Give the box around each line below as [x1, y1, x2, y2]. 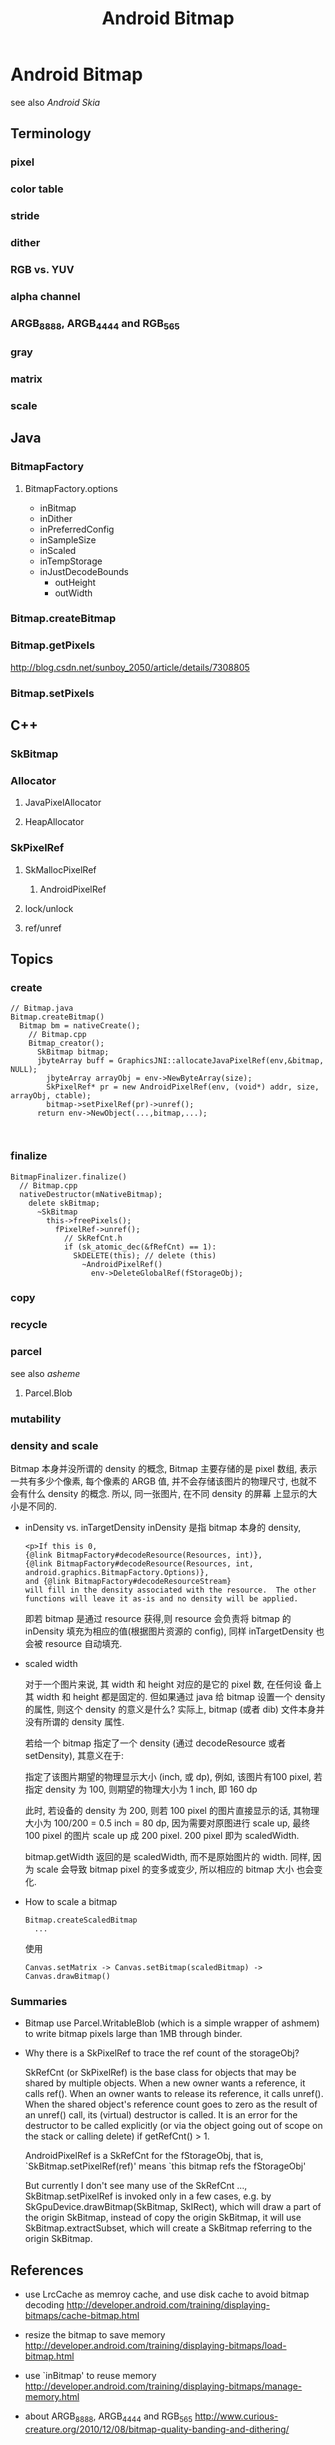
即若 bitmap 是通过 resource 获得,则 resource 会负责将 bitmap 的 [24, 1612, 292, 1624]
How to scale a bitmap [24, 1895, 118, 1907]
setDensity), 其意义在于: [24, 1749, 125, 1761]
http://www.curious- [194, 2410, 279, 2422]
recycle [10, 1318, 48, 1332]
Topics [10, 950, 54, 967]
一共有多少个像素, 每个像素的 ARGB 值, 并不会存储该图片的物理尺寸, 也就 [10, 1475, 309, 1487]
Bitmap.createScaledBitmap [24, 1915, 138, 1925]
